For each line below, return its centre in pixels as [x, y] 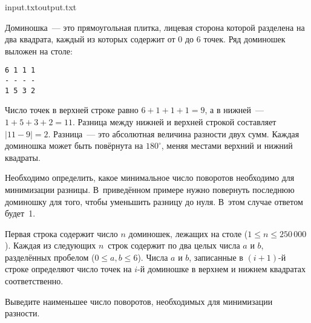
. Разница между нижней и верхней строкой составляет [175, 121]
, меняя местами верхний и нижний [227, 145]
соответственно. [34, 281]
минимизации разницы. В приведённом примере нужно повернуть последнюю [150, 189]
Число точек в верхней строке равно [72, 110]
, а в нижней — [234, 110]
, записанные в [216, 257]
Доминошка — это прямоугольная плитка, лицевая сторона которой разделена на [155, 27]
